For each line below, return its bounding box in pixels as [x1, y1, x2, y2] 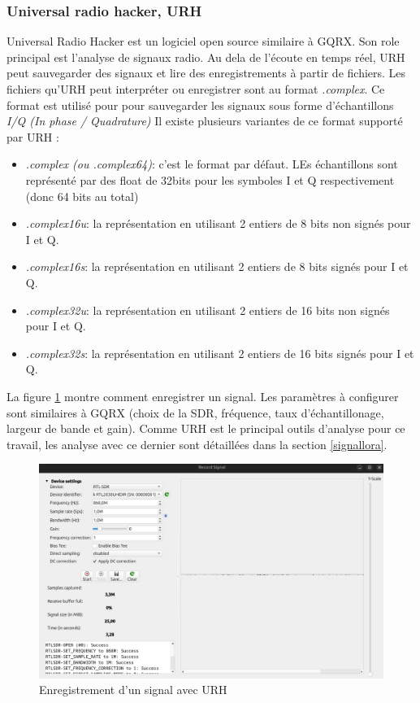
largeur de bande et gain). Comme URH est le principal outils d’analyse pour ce [6, 420, 405, 437]
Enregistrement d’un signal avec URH [39, 681, 227, 698]
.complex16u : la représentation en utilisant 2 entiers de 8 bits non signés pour [25, 215, 411, 232]
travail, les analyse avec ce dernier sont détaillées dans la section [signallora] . [6, 435, 388, 452]
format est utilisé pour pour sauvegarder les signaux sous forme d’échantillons [6, 96, 394, 113]
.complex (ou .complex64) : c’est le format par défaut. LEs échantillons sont [25, 155, 398, 172]
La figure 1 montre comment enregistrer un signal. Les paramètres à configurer [6, 387, 399, 404]
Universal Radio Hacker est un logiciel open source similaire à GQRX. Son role [6, 33, 400, 50]
